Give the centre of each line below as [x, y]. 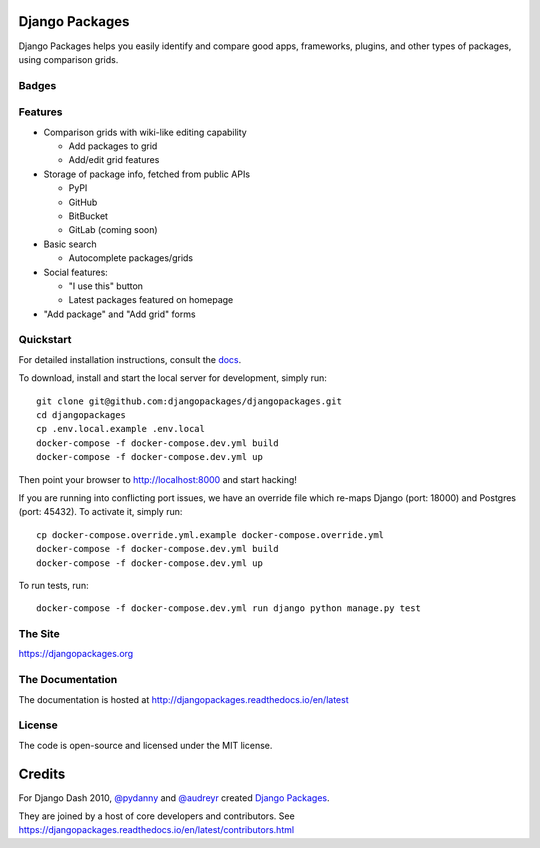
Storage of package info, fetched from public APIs [146, 174]
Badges [37, 85]
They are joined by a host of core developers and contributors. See [156, 816]
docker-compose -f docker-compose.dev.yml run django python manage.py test [229, 608]
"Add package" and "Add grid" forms [119, 314]
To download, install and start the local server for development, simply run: [172, 378]
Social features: [76, 272]
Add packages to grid [113, 146]
